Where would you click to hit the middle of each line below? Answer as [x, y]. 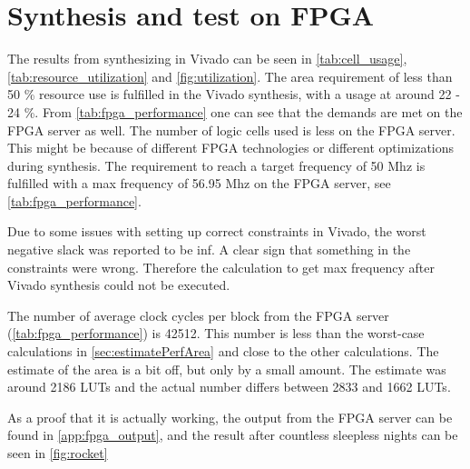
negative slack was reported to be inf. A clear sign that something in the [209, 249]
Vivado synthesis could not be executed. [119, 285]
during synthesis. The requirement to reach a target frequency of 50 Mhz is [216, 165]
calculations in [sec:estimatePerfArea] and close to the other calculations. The [223, 351]
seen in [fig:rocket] [58, 453]
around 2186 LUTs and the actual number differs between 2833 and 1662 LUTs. [229, 387]
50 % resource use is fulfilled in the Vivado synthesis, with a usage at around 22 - [234, 94]
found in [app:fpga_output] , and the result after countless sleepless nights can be [233, 435]
